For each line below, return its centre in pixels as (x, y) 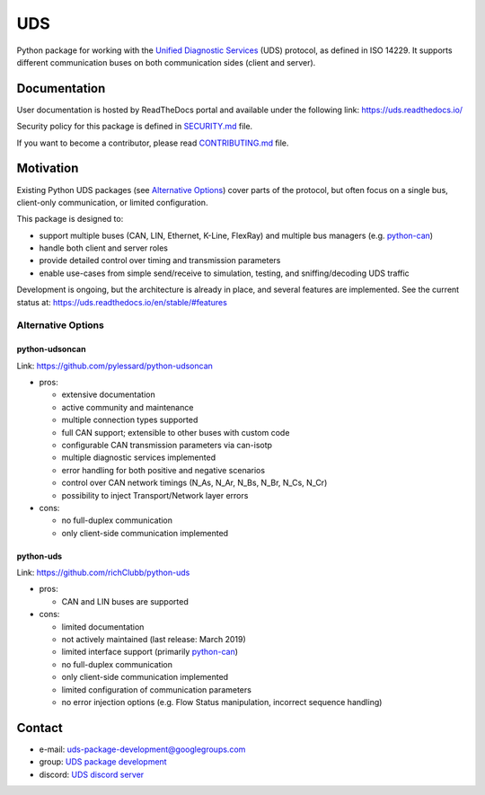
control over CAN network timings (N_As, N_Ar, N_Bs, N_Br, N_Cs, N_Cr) (194, 483)
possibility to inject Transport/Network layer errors (155, 495)
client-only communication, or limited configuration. (112, 202)
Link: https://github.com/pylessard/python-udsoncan (115, 366)
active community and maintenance (128, 407)
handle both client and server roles (103, 248)
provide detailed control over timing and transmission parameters (160, 261)
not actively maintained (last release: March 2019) (154, 640)
